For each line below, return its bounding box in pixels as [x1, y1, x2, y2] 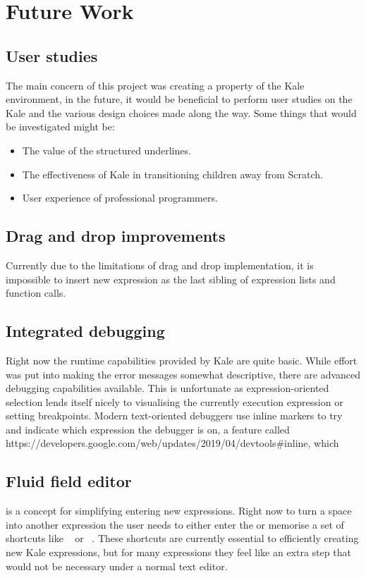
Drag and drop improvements [6, 225, 226, 247]
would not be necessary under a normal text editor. [6, 558, 228, 573]
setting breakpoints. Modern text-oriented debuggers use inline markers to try [6, 408, 343, 423]
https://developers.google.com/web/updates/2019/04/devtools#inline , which [6, 436, 339, 450]
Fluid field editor [6, 470, 132, 492]
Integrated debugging [6, 320, 165, 342]
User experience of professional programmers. [22, 190, 218, 205]
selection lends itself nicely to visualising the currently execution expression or [6, 394, 343, 409]
